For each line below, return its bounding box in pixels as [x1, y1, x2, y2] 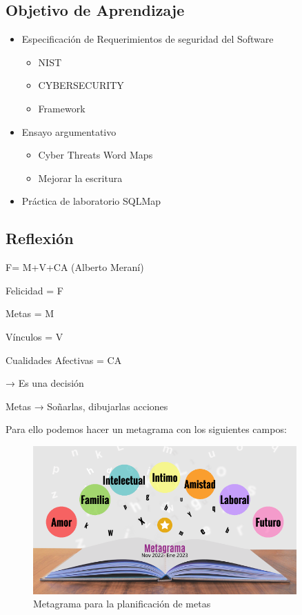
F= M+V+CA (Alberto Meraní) [6, 260, 144, 274]
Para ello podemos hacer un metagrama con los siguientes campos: [6, 422, 287, 436]
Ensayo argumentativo [21, 124, 117, 139]
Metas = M [6, 306, 54, 321]
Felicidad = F [6, 283, 64, 297]
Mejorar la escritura [38, 170, 123, 185]
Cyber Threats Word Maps [38, 148, 153, 162]
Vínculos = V [6, 329, 63, 343]
